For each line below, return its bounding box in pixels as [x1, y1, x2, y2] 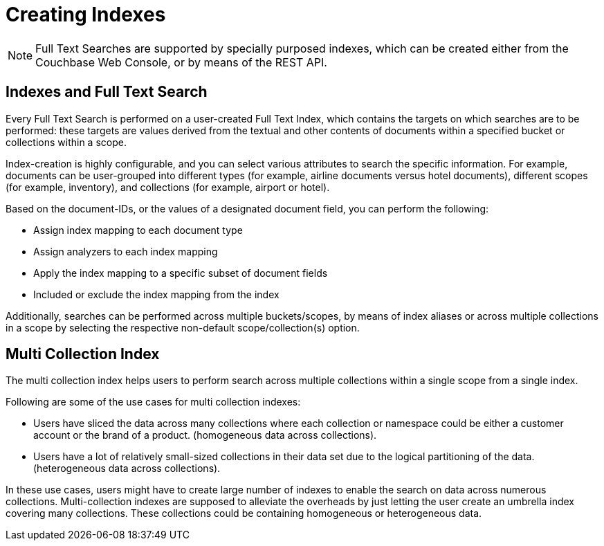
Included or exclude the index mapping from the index [33, 288, 280, 300]
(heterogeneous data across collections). [33, 462, 221, 475]
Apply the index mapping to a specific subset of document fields [33, 266, 328, 279]
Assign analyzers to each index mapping [33, 245, 218, 257]
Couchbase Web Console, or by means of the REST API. [35, 55, 327, 69]
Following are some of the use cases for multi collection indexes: [6, 396, 301, 408]
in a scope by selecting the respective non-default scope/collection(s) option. [6, 321, 360, 334]
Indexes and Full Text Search [6, 83, 208, 101]
